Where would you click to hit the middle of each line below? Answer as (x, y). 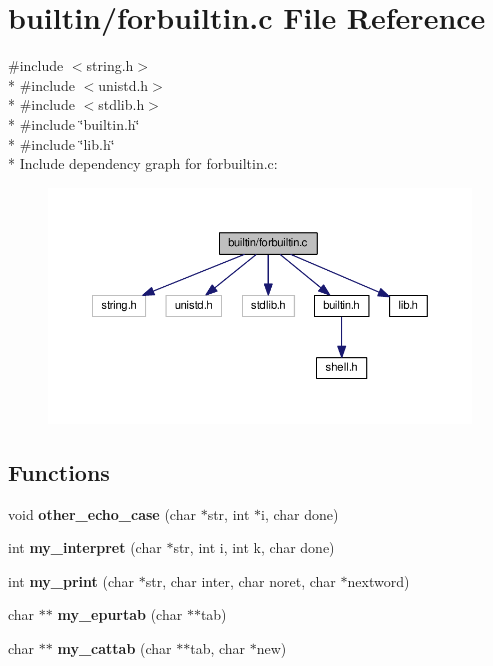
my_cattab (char (114, 647)
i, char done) (300, 513)
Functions (59, 471)
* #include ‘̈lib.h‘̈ (61, 143)
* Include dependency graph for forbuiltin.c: (143, 163)
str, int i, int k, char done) (254, 547)
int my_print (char (71, 580)
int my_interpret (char (85, 547)
